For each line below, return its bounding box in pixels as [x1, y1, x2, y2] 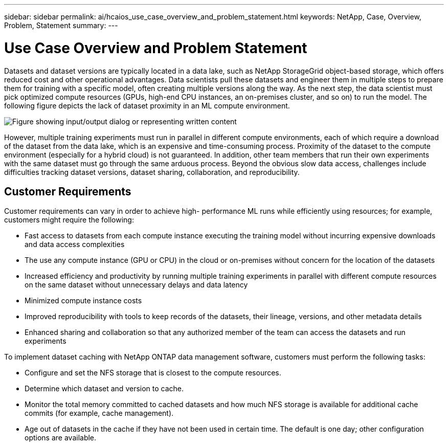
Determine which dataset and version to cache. [25, 384, 184, 393]
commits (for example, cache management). [25, 409, 174, 418]
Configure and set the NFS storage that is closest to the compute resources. [25, 368, 281, 377]
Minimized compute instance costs [25, 296, 142, 305]
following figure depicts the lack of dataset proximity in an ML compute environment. [4, 101, 290, 110]
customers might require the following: [4, 215, 134, 225]
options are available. [25, 433, 97, 442]
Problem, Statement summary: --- [4, 21, 118, 30]
